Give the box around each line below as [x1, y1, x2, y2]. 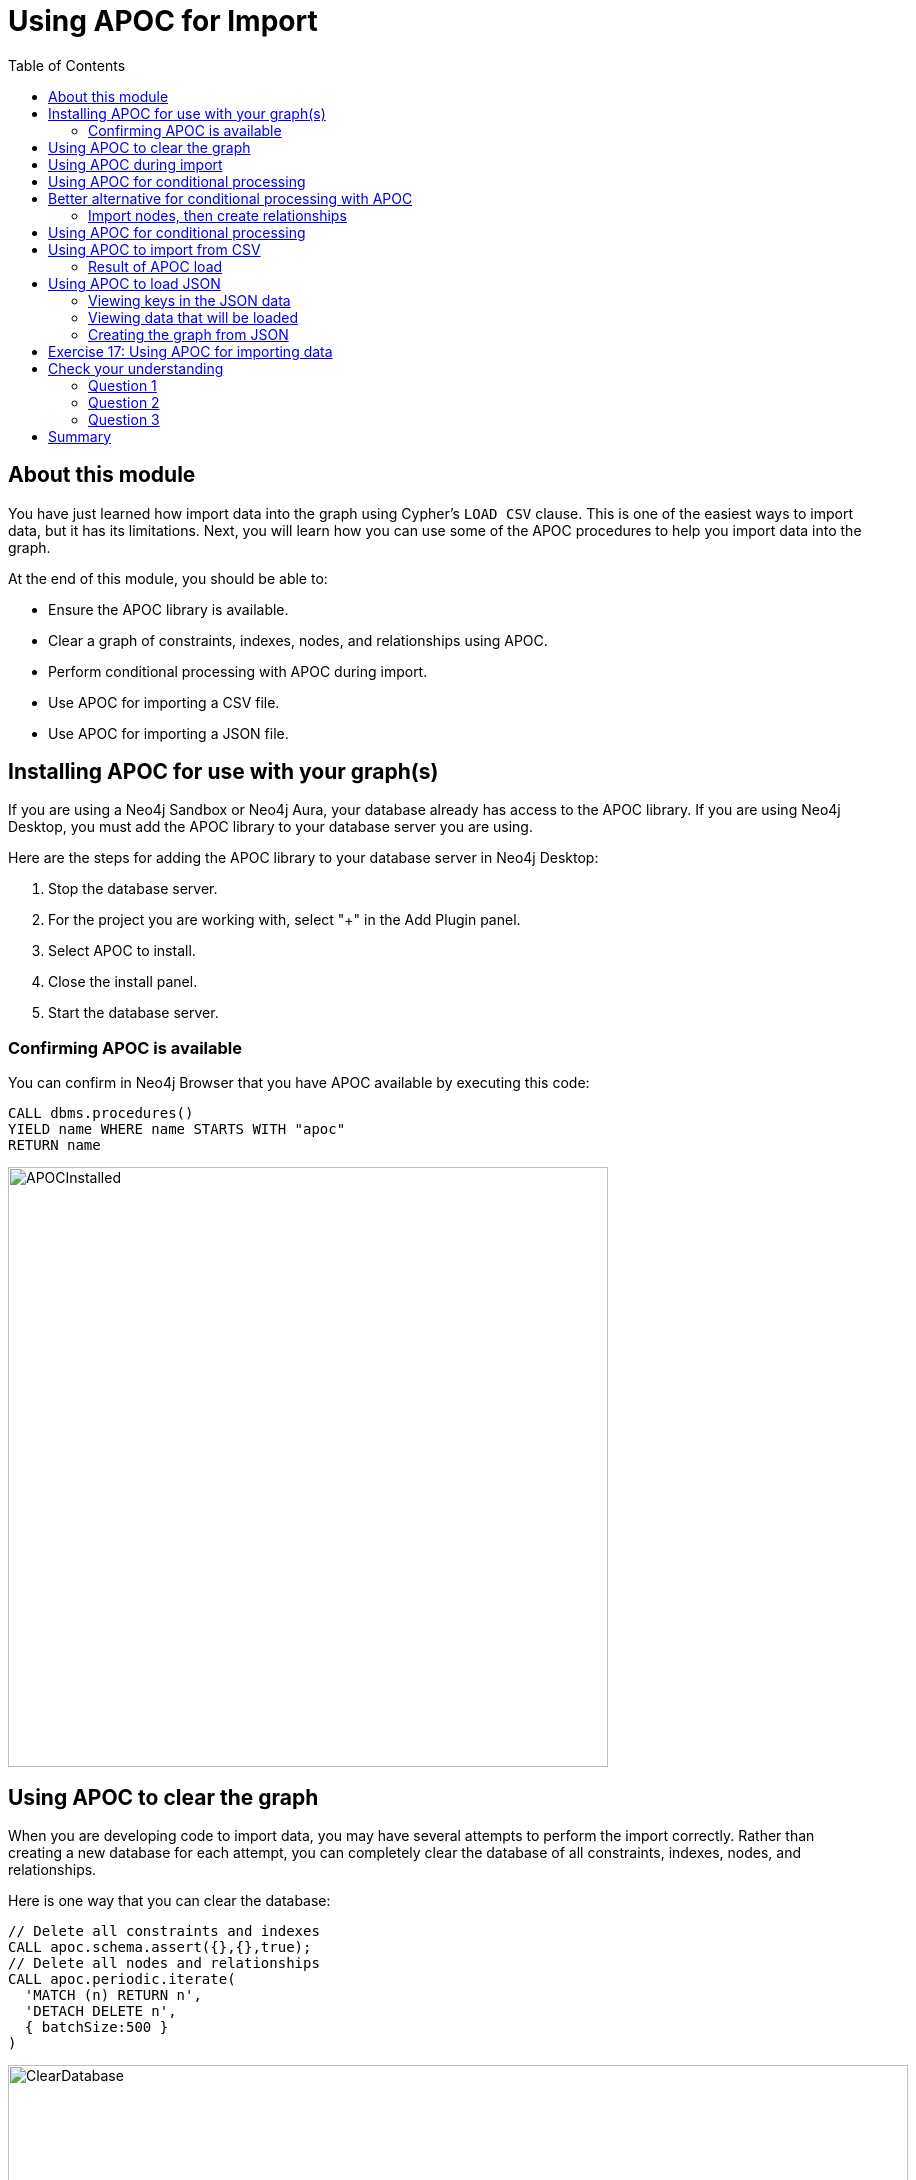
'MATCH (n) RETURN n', [24, 1987, 202, 2004]
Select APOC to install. [48, 942, 196, 960]
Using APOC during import [48, 155, 223, 173]
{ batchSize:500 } [24, 2019, 169, 2036]
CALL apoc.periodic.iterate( [8, 1971, 236, 1988]
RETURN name [8, 1137, 101, 1154]
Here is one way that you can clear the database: [8, 1892, 331, 1910]
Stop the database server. [48, 880, 218, 898]
